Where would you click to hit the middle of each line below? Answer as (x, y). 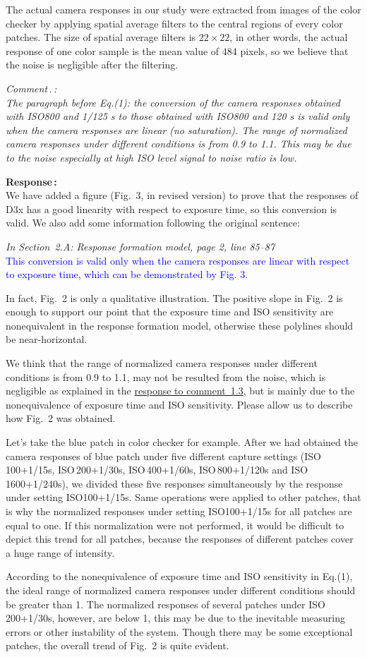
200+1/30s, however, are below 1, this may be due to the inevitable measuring (175, 618)
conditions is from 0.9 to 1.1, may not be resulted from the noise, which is (166, 376)
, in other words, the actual (289, 37)
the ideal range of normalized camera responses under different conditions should (181, 590)
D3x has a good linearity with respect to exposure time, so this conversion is (172, 209)
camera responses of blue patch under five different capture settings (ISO (164, 456)
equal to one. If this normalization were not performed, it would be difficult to (175, 525)
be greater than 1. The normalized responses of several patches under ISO (166, 604)
